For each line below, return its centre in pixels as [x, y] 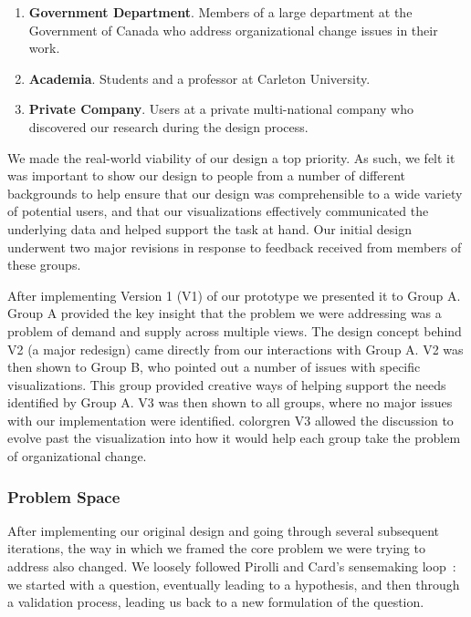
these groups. [44, 265]
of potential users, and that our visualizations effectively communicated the [218, 211]
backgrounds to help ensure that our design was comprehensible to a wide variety [235, 193]
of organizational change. [77, 456]
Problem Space [64, 496]
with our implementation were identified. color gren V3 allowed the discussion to [230, 420]
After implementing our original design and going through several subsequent [224, 530]
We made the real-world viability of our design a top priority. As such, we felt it [231, 157]
